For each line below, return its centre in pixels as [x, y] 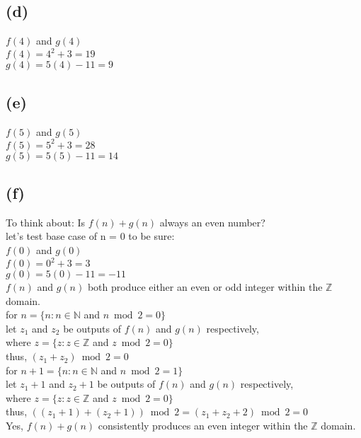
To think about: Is [46, 222]
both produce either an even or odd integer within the [205, 287]
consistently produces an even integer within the [203, 426]
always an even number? [212, 222]
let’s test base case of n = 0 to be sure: [90, 236]
